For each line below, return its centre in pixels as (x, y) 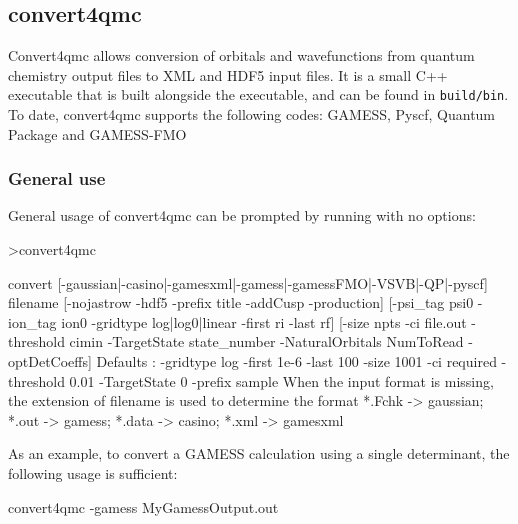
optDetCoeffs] (50, 361)
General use (57, 178)
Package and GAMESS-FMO (97, 133)
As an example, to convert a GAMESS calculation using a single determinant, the (259, 453)
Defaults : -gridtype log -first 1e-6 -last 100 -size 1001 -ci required (296, 361)
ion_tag (32, 321)
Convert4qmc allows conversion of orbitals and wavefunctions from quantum (241, 55)
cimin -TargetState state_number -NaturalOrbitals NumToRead (266, 341)
